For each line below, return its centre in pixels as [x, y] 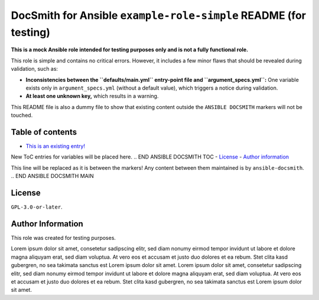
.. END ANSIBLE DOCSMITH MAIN [52, 176]
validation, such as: [35, 69]
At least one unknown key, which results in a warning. [92, 96]
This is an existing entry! [56, 146]
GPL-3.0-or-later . [37, 207]
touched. [22, 116]
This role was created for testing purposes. [64, 238]
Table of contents [44, 132]
